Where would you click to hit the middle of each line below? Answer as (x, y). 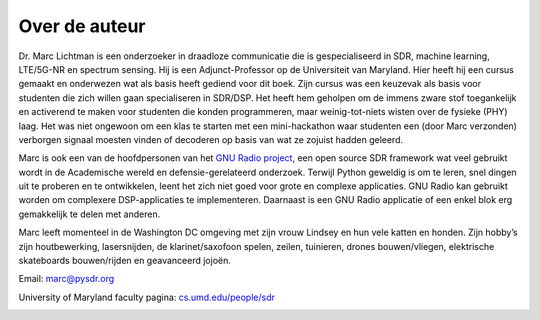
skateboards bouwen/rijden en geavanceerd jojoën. (125, 261)
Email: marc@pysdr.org (66, 279)
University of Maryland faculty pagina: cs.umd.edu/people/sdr (146, 297)
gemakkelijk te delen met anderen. (89, 214)
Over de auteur (82, 26)
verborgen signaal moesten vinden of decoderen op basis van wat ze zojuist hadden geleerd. (211, 139)
